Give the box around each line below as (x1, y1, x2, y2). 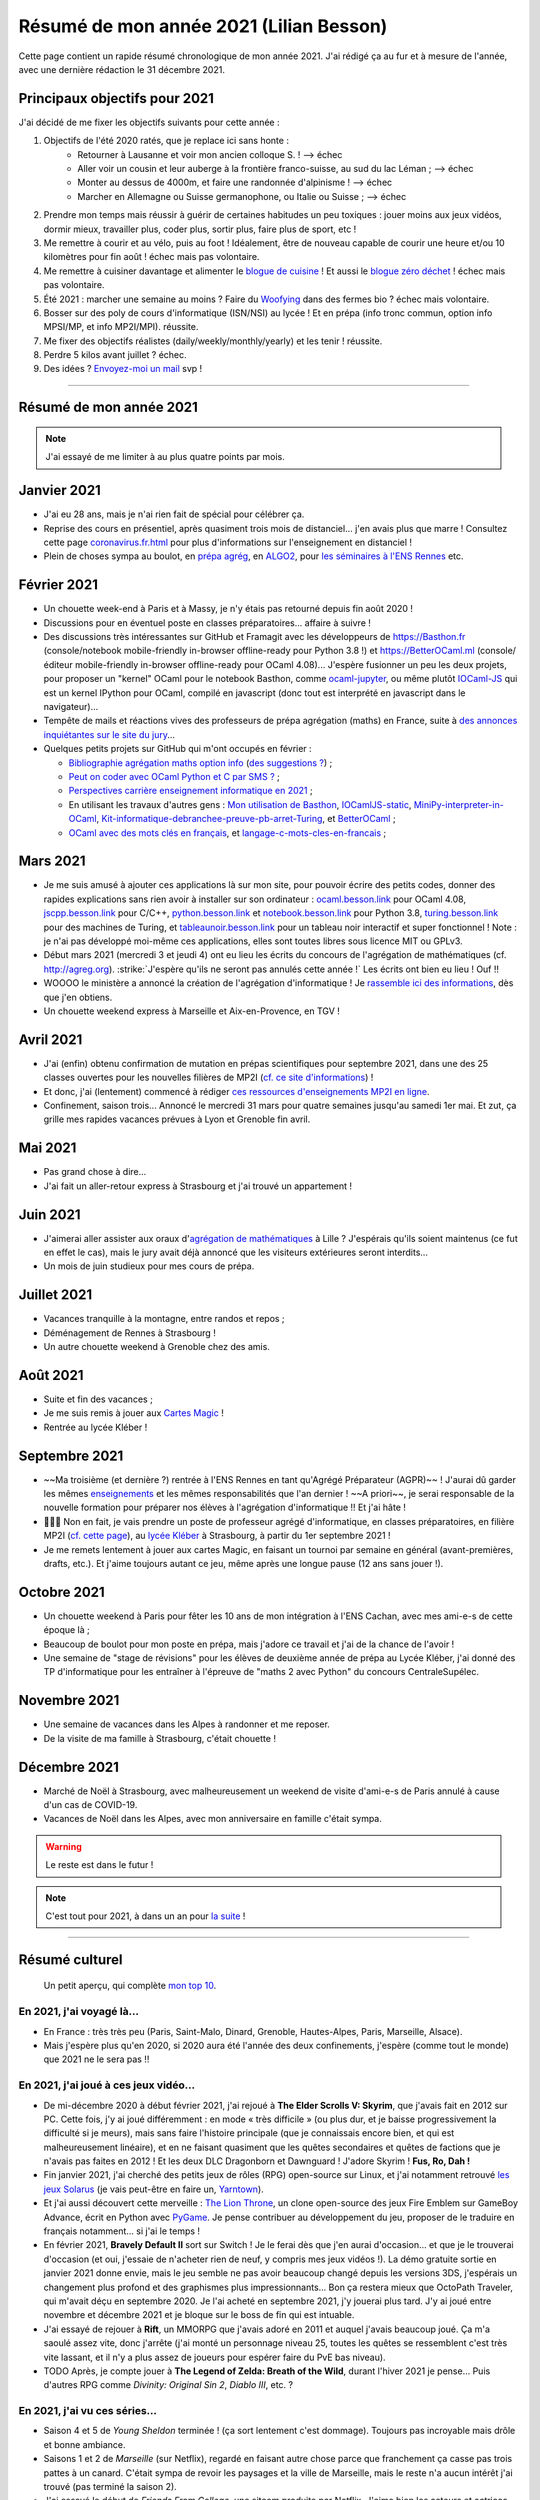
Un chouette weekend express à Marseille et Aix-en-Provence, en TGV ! (43, 1005, 340, 1017)
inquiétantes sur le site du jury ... (43, 728, 175, 740)
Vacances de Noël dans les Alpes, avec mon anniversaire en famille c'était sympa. (43, 1813, 382, 1825)
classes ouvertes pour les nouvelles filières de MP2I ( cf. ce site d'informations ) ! (43, 1071, 374, 1084)
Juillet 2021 (18, 1286, 93, 1304)
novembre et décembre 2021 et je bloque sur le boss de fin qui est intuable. (43, 2309, 355, 2321)
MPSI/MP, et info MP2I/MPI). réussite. (43, 321, 199, 333)
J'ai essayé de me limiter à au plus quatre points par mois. (45, 451, 285, 463)
